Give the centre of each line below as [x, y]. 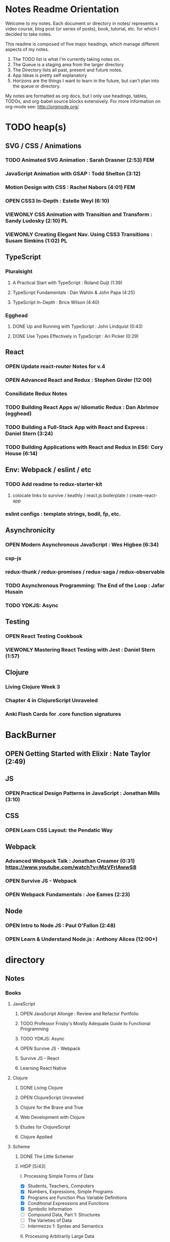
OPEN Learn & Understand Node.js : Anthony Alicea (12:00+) [81, 939]
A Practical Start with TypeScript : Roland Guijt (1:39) [68, 283]
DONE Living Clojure [41, 1088]
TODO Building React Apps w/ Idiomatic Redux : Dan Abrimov [82, 407]
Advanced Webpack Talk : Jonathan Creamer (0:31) [70, 861]
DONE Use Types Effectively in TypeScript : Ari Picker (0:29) [76, 336]
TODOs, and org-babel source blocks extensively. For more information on [83, 101]
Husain [14, 592]
